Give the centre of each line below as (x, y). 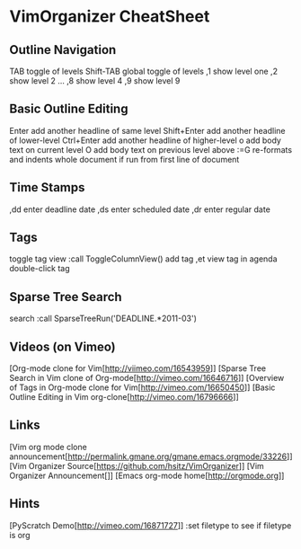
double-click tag (40, 269)
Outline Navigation (63, 50)
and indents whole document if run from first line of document (124, 159)
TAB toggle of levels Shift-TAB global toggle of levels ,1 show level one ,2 (144, 71)
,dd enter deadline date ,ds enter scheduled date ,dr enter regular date (140, 209)
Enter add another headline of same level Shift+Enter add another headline (147, 130)
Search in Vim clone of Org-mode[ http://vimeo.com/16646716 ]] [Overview (147, 378)
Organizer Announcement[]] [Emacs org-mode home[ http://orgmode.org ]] (147, 475)
